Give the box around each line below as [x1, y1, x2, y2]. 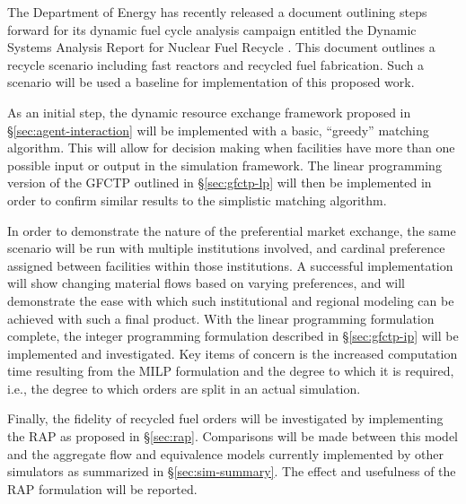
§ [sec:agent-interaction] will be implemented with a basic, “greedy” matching [7, 120, 429, 139]
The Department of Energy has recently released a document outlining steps [7, 3, 427, 21]
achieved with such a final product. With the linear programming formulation [7, 308, 435, 327]
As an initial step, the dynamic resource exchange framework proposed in [7, 102, 411, 121]
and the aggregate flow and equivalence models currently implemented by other [7, 444, 444, 463]
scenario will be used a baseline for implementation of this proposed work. [7, 73, 415, 91]
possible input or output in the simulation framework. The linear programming [7, 155, 442, 174]
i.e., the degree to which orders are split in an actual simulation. [7, 378, 361, 397]
